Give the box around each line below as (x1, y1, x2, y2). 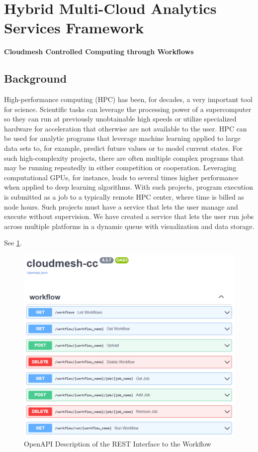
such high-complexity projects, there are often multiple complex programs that (4, 152, 244, 163)
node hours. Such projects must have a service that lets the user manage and (4, 201, 238, 212)
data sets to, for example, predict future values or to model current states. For (4, 143, 243, 153)
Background (4, 71, 67, 86)
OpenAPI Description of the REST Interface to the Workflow (24, 439, 211, 449)
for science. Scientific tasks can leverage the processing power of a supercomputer (4, 104, 252, 114)
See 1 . (4, 237, 22, 248)
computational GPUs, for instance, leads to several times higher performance (4, 172, 239, 182)
